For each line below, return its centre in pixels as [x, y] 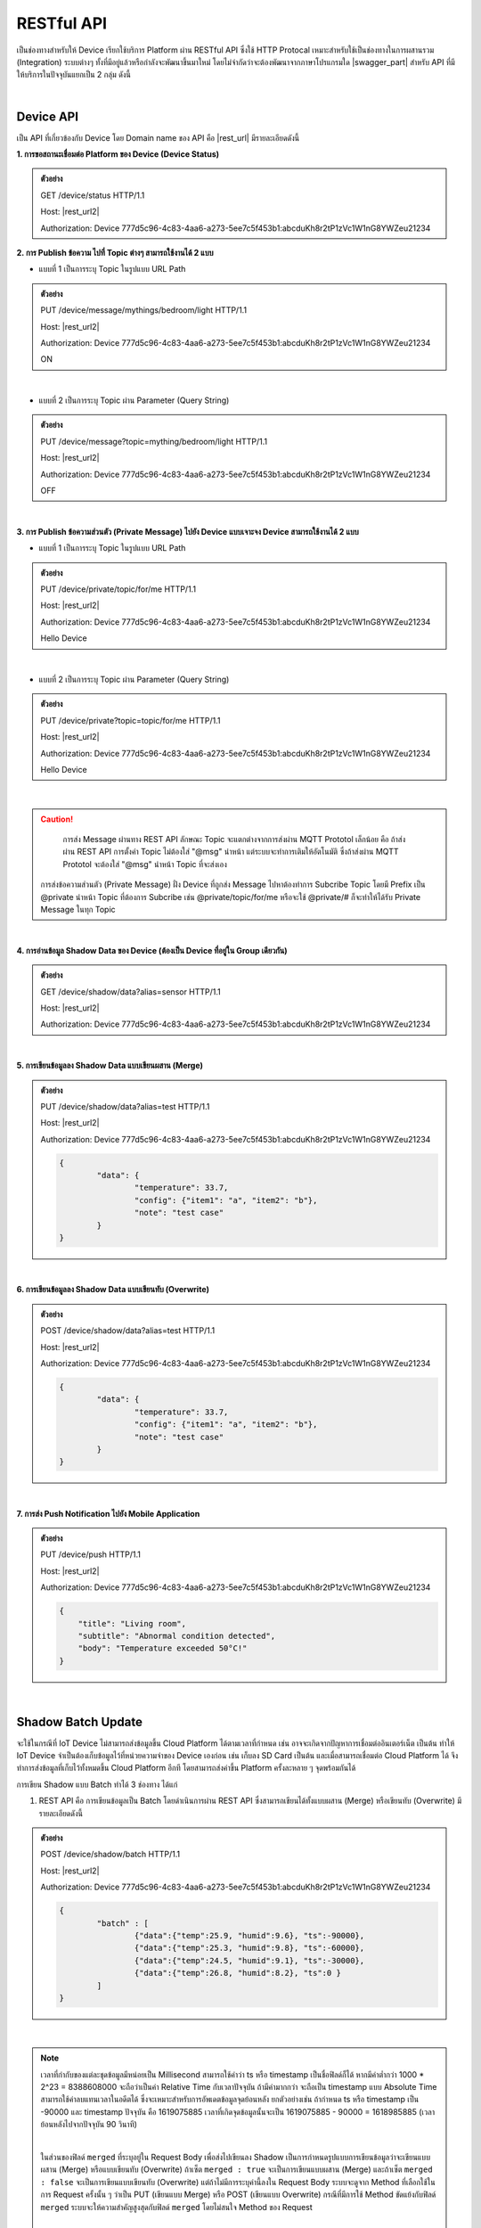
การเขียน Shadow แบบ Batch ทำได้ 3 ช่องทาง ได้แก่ [97, 1784]
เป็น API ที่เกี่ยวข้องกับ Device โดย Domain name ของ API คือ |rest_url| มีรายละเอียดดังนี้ [158, 137]
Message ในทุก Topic [78, 910]
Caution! [57, 819]
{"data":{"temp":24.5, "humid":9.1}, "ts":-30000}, [249, 1960]
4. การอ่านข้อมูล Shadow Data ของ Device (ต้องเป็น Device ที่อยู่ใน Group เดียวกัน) [152, 950]
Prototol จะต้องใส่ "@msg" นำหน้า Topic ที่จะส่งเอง [145, 864]
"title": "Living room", [132, 1623]
